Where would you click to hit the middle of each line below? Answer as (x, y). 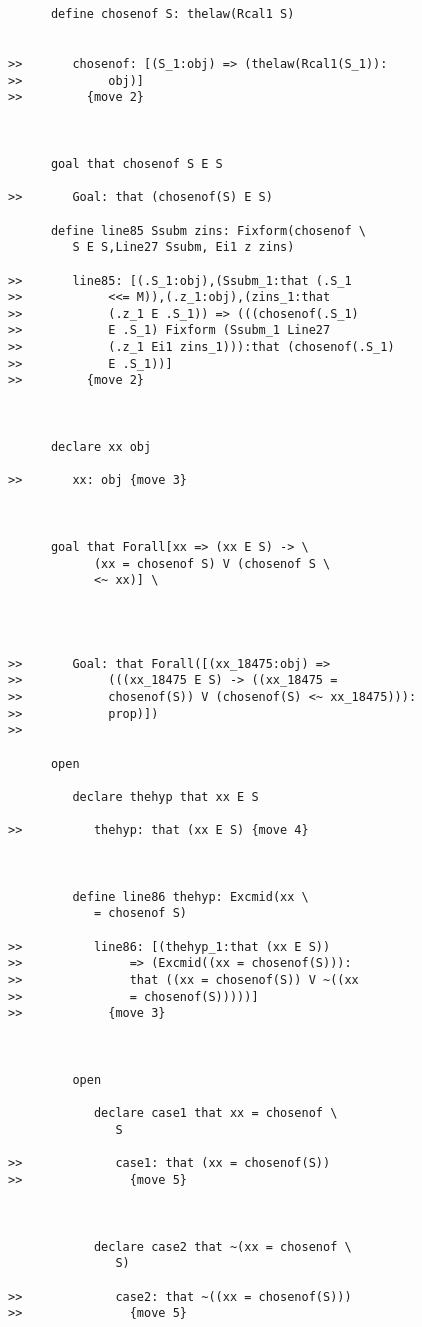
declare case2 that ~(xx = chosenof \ (222, 1246)
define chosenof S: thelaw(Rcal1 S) (172, 14)
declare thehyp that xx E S (165, 796)
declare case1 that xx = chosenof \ (215, 1113)
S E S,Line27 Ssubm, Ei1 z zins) (183, 247)
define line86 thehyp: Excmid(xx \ (190, 896)
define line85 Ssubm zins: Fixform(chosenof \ (208, 230)
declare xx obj (101, 447)
